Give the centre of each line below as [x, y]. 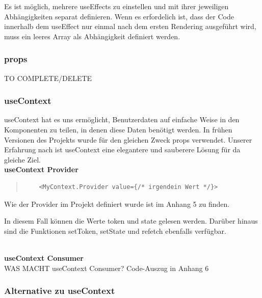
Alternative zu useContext [60, 291]
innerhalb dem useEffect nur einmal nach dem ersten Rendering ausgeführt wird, [130, 26]
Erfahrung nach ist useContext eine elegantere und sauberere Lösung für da [122, 150]
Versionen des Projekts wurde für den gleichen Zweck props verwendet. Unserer [128, 139]
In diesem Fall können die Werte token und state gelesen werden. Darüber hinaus [131, 221]
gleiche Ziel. [22, 159]
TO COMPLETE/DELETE [48, 78]
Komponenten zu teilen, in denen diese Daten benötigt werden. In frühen [118, 129]
